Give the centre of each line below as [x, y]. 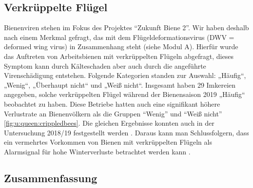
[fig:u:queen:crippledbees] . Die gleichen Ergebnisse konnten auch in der [109, 123]
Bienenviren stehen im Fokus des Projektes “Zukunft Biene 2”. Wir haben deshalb [126, 28]
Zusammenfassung [51, 178]
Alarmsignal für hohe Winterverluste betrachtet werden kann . [97, 151]
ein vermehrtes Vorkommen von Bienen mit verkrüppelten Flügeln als [108, 142]
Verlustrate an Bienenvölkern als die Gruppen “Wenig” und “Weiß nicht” [113, 113]
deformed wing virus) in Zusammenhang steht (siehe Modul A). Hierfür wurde [121, 47]
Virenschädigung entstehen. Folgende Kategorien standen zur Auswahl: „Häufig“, [125, 75]
